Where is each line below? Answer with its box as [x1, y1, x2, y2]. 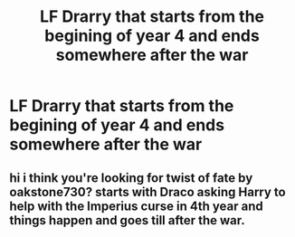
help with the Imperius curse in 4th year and [9, 198, 264, 213]
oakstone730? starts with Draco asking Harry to [9, 184, 287, 200]
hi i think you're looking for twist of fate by [9, 170, 253, 185]
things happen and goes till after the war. [9, 213, 246, 228]
